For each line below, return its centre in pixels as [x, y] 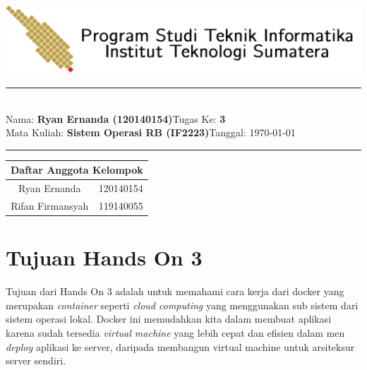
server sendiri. [36, 360]
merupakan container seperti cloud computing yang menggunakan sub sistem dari [182, 305]
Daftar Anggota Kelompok [77, 170]
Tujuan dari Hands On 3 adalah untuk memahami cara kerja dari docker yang [175, 291]
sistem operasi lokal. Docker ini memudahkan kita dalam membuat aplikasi [169, 319]
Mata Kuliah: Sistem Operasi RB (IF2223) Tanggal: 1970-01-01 [151, 132]
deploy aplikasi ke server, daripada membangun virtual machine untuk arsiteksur [180, 346]
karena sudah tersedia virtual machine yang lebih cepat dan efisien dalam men [175, 333]
